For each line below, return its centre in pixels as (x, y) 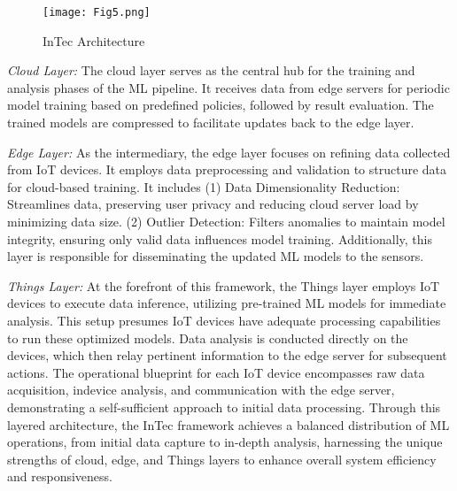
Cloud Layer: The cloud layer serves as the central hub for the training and (211, 70)
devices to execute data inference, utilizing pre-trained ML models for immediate (227, 303)
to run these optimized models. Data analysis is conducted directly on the (208, 338)
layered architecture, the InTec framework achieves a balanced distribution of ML (228, 424)
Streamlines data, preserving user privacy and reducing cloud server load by (213, 204)
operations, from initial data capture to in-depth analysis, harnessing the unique (225, 442)
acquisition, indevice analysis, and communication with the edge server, (201, 390)
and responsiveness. (60, 476)
